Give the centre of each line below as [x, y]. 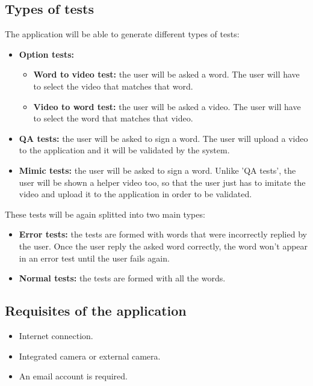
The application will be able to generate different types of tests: [122, 34]
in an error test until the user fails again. [94, 258]
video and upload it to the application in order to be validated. [135, 194]
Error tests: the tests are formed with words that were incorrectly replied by [163, 234]
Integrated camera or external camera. [90, 356]
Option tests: [46, 54]
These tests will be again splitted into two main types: [105, 214]
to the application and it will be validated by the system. [124, 150]
